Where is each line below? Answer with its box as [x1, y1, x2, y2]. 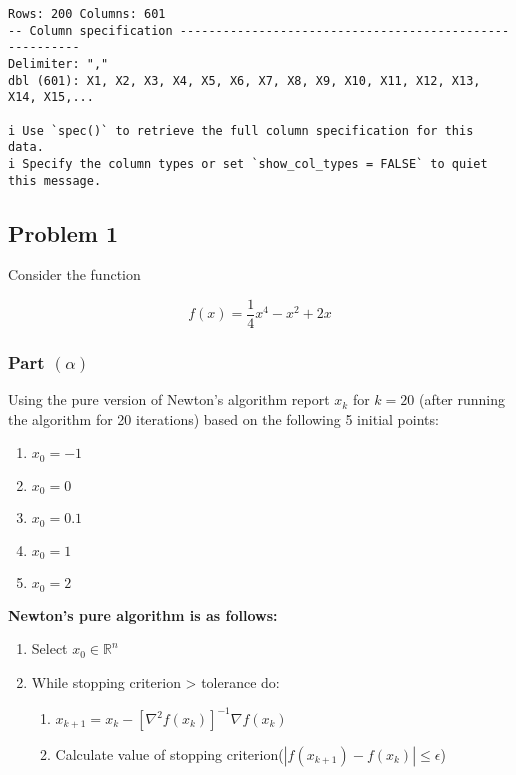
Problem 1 [8, 217, 118, 248]
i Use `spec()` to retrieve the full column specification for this [8, 123, 474, 138]
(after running [418, 389, 506, 410]
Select [31, 638, 68, 659]
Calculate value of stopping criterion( [55, 744, 284, 765]
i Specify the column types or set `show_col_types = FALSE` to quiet [8, 156, 488, 171]
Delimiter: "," [8, 56, 109, 71]
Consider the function [8, 264, 141, 285]
